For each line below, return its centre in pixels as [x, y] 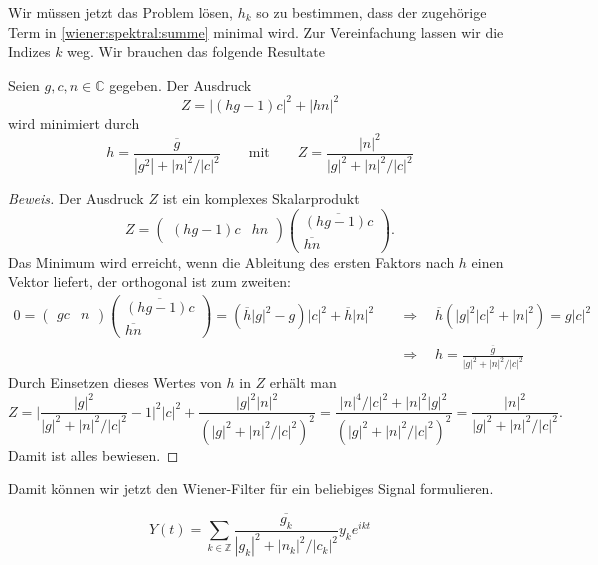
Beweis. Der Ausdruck [76, 198]
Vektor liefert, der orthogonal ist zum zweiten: [149, 281]
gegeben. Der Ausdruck [180, 84]
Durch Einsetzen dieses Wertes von [115, 382]
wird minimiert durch [74, 122]
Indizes [29, 51]
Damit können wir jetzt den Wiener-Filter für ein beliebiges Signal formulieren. [251, 488]
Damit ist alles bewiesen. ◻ [93, 454]
